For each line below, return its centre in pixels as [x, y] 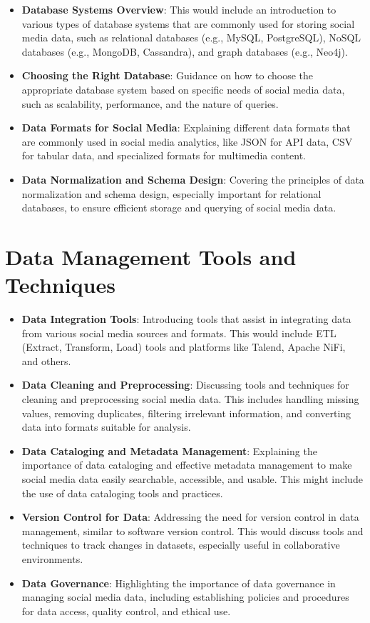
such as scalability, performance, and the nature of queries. [150, 103]
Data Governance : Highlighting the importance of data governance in [179, 583]
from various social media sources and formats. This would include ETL [179, 333]
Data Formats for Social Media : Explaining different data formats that [186, 128]
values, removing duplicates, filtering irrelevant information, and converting [186, 413]
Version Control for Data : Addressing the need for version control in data [190, 517]
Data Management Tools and [151, 256]
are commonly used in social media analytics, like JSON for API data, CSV [187, 141]
